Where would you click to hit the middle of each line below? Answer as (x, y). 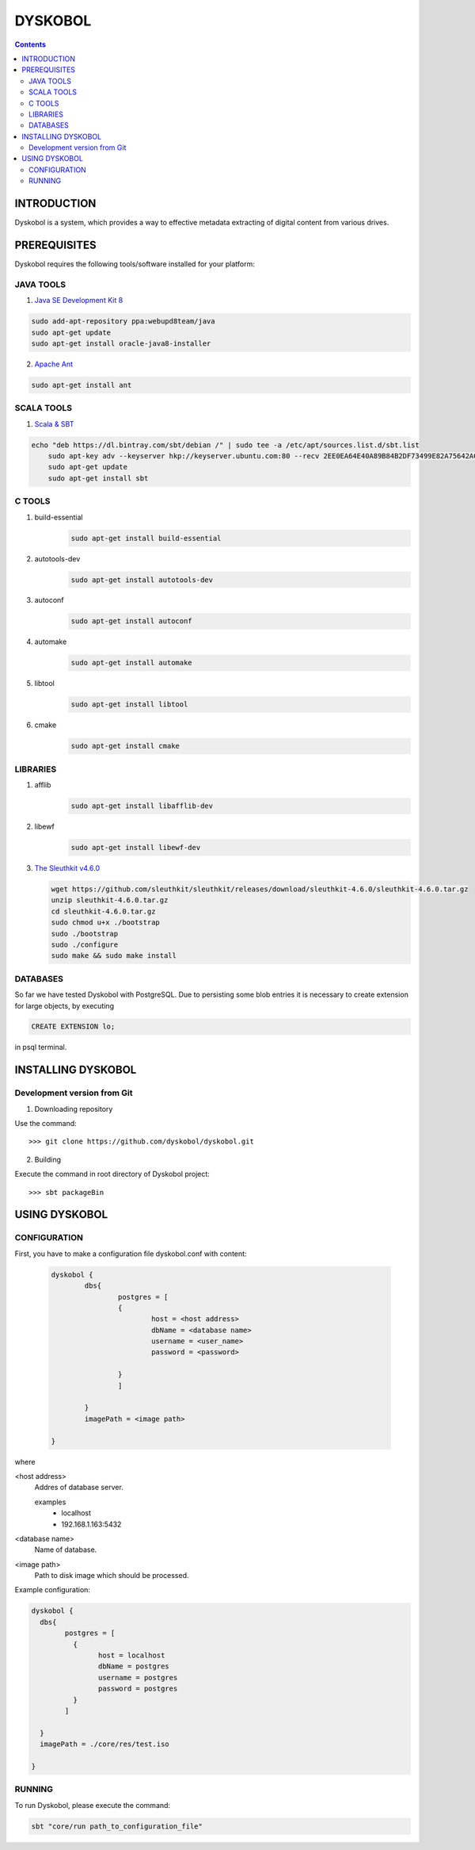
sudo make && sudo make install (114, 956)
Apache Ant (54, 364)
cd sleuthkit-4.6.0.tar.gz (103, 911)
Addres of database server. (79, 1488)
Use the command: (46, 1124)
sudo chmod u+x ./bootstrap (105, 923)
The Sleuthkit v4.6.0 (67, 868)
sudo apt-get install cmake (125, 746)
